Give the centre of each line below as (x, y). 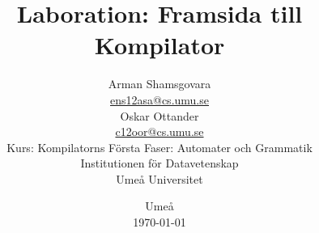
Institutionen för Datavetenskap (159, 163)
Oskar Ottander (159, 115)
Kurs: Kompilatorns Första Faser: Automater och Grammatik (159, 147)
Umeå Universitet (159, 178)
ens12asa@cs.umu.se (159, 99)
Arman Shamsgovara (159, 84)
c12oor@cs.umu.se (159, 131)
